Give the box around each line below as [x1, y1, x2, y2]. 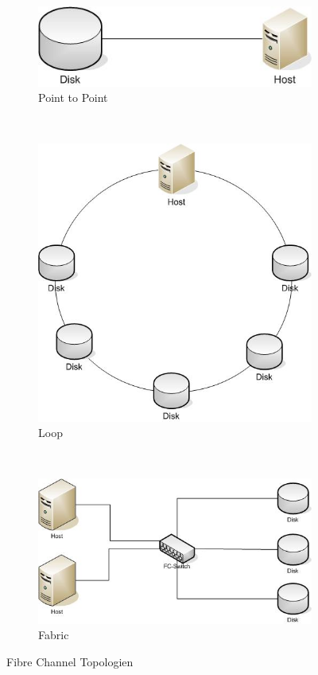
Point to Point [38, 89, 108, 106]
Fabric [38, 626, 69, 643]
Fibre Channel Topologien [6, 653, 134, 669]
